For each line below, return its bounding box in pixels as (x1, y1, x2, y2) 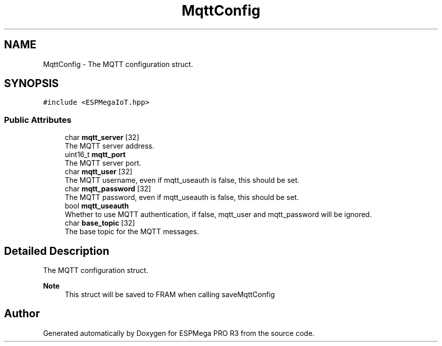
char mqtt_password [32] (65, 184, 151, 193)
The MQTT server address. (65, 142, 154, 151)
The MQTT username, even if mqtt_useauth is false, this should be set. (65, 176, 300, 185)
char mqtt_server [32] (65, 133, 139, 142)
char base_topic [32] (65, 219, 135, 228)
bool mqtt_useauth (65, 201, 129, 211)
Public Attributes (4, 114, 72, 125)
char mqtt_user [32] (65, 167, 133, 176)
